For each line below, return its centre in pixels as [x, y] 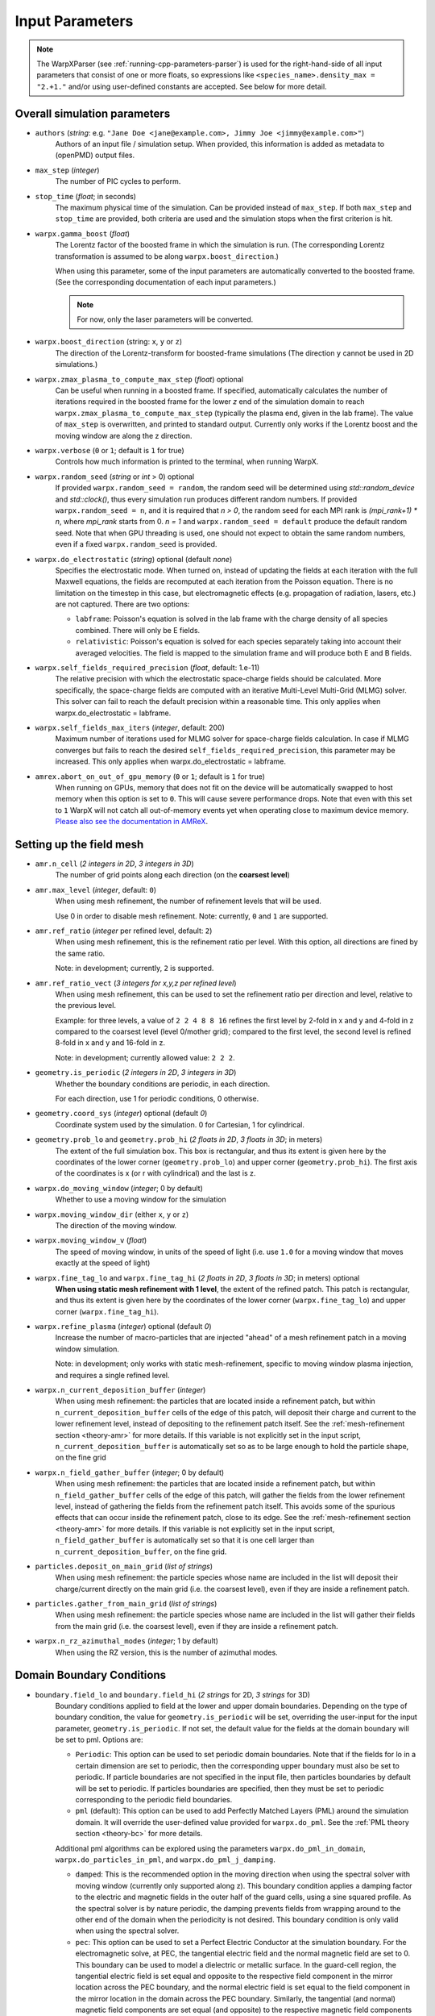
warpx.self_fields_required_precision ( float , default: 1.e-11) [147, 668]
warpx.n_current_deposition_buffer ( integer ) [120, 1390]
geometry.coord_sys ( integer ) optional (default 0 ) [121, 1114]
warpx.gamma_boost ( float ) [83, 233]
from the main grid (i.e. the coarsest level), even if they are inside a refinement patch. [197, 1626]
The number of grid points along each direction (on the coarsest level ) [172, 875]
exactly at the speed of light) [103, 1263]
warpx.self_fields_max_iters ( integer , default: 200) [130, 727]
